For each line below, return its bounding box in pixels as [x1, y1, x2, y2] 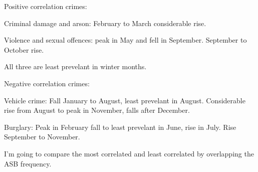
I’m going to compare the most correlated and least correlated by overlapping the [4, 148, 254, 158]
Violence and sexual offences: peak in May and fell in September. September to [4, 35, 247, 45]
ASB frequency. [4, 158, 52, 168]
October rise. [4, 44, 44, 55]
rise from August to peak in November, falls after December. [4, 105, 190, 115]
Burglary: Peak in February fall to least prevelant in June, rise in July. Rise [4, 121, 236, 132]
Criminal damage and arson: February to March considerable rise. [4, 18, 206, 28]
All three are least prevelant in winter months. [4, 61, 147, 72]
